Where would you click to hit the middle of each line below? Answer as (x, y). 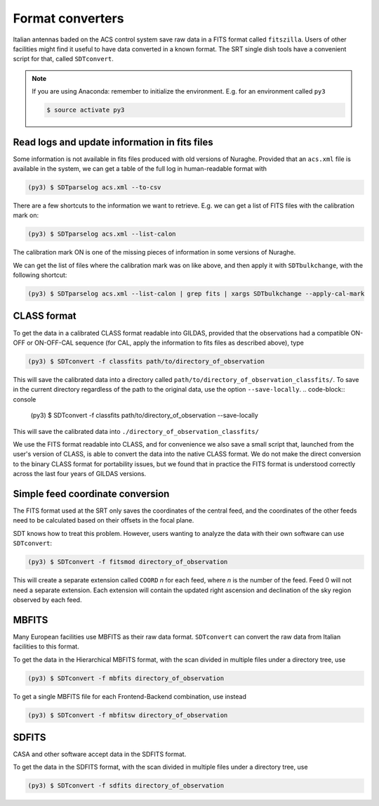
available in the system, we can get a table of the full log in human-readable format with (140, 168)
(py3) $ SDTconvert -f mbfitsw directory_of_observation (128, 715)
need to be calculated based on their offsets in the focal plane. (104, 520)
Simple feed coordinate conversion (91, 493)
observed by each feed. (47, 600)
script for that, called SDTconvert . (63, 59)
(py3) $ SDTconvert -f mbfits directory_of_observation (126, 678)
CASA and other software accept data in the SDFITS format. (100, 754)
